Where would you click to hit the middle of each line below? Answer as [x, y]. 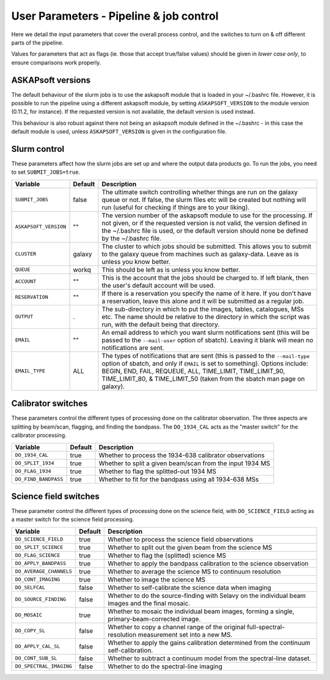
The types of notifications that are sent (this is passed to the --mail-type [206, 356]
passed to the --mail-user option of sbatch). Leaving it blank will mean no [207, 340]
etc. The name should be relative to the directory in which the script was [206, 316]
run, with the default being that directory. [161, 324]
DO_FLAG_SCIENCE [38, 555]
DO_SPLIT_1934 [35, 463]
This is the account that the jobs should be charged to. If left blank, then [205, 277]
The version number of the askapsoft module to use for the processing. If [207, 215]
